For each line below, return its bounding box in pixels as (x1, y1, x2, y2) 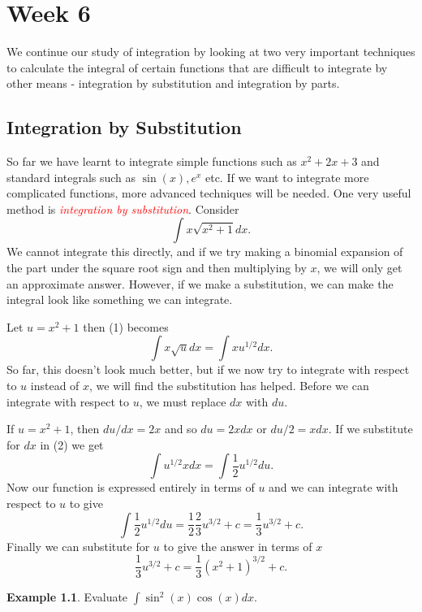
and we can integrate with (269, 479, 398, 496)
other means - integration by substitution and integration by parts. (6, 75, 340, 92)
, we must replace (139, 393, 226, 410)
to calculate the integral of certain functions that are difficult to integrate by (6, 59, 388, 76)
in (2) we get (40, 436, 104, 453)
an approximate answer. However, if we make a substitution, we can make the (6, 275, 394, 292)
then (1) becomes (83, 318, 169, 335)
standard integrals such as (6, 168, 136, 185)
